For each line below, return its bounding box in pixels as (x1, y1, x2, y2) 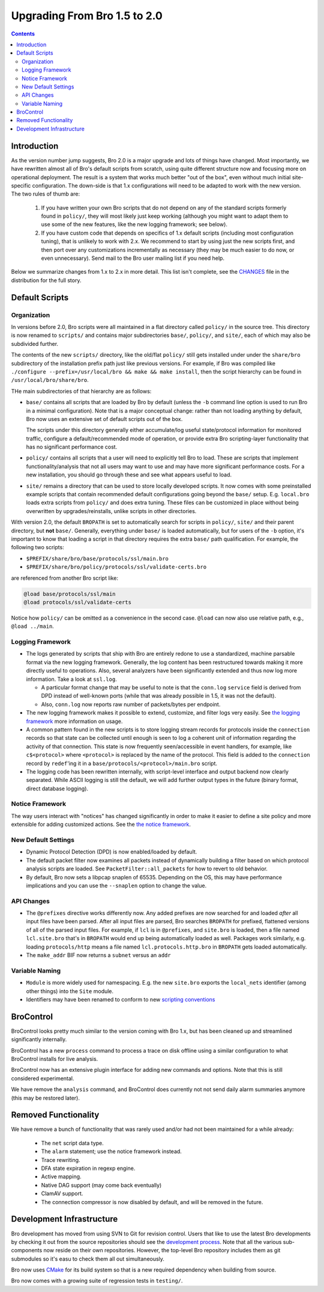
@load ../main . (11, 623, 54, 630)
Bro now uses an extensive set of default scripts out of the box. (26, 415, 183, 422)
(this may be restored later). (11, 1094, 80, 1101)
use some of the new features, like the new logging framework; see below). (41, 221, 228, 228)
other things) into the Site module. (26, 987, 114, 995)
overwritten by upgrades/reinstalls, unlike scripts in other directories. (26, 507, 197, 514)
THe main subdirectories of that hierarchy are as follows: (11, 387, 152, 395)
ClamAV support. (41, 1190, 83, 1197)
